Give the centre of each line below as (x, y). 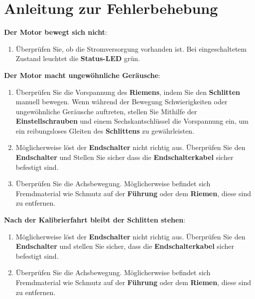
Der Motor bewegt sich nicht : (56, 32)
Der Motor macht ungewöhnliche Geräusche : (82, 75)
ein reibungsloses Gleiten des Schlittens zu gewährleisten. (105, 130)
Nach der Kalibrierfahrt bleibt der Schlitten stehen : (95, 220)
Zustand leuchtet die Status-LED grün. (78, 58)
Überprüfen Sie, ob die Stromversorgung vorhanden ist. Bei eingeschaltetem (131, 48)
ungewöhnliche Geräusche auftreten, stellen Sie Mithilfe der (106, 111)
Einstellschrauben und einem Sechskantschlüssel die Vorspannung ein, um (132, 121)
